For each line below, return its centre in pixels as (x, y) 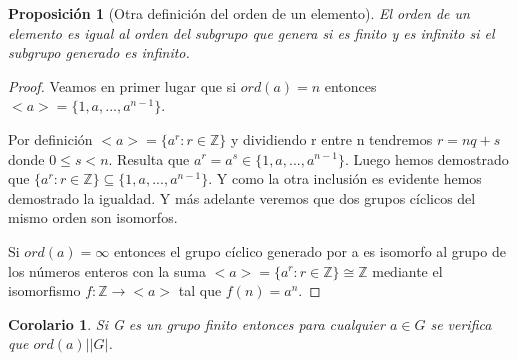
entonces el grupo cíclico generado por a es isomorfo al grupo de (309, 250)
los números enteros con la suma (107, 270)
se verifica (461, 323)
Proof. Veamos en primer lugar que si (122, 85)
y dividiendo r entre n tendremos (331, 138)
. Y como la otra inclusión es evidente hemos (345, 178)
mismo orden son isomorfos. (93, 217)
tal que (200, 290)
